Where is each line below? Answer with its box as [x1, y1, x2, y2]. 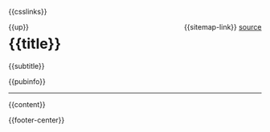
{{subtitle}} [8, 61, 46, 70]
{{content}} [8, 99, 46, 109]
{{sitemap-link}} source [183, 22, 262, 31]
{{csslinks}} [8, 7, 47, 16]
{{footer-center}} [8, 115, 65, 125]
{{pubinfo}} [8, 76, 46, 86]
